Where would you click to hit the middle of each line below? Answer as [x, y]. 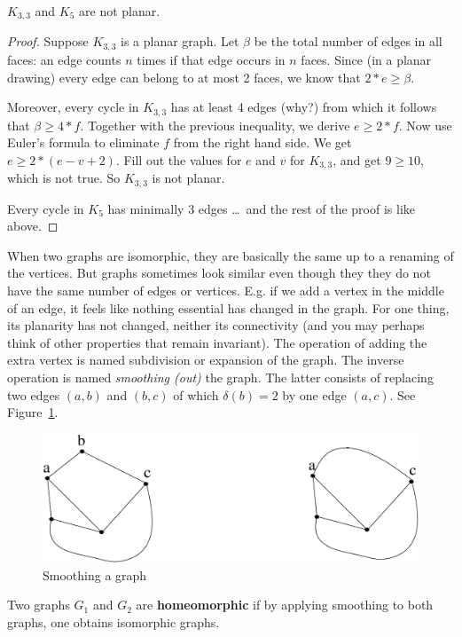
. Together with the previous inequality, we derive [215, 125]
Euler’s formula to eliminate [83, 142]
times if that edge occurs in [211, 59]
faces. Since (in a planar [366, 59]
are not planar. [120, 11]
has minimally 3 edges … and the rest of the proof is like [262, 208]
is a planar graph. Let [180, 41]
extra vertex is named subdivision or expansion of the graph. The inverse [206, 360]
